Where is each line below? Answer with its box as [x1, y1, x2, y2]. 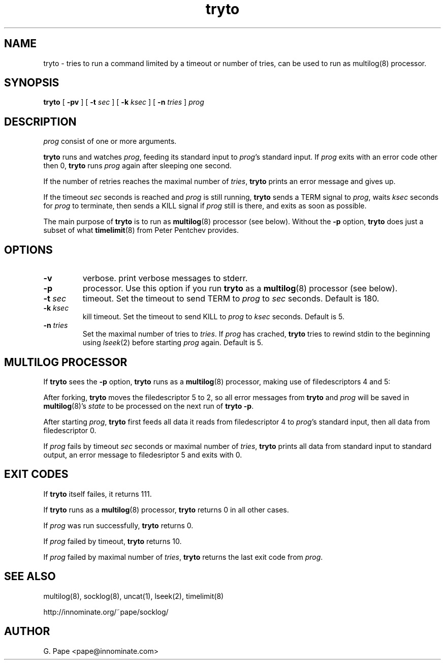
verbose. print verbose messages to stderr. [82, 273, 248, 284]
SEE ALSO [4, 570, 56, 583]
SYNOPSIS [4, 76, 59, 89]
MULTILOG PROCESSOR [4, 355, 128, 369]
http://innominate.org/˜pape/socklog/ [43, 607, 169, 616]
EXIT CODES [4, 468, 69, 481]
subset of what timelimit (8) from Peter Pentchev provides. [43, 226, 239, 235]
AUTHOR [4, 625, 50, 638]
